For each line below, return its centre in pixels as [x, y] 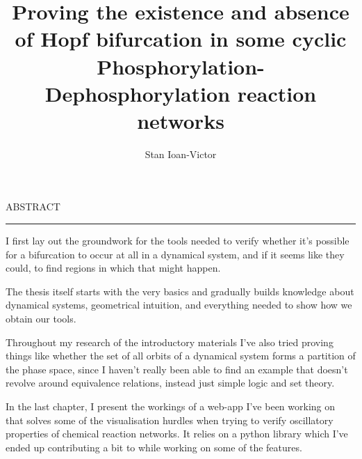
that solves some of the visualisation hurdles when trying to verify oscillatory [170, 420]
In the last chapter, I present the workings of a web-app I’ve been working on [171, 406]
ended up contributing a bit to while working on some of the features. [154, 447]
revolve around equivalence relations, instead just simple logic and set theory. [170, 383]
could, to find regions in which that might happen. [113, 268]
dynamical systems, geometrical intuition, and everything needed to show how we [179, 305]
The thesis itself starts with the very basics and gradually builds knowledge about [180, 291]
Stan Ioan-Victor [181, 154]
